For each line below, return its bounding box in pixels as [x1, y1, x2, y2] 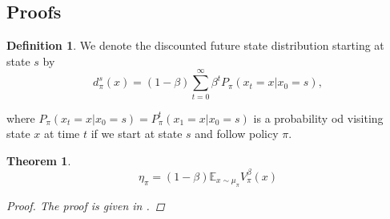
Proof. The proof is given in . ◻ [6, 197, 165, 214]
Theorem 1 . [6, 152, 71, 168]
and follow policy [195, 125, 279, 142]
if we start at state [90, 125, 183, 142]
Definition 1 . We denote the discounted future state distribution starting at [6, 37, 384, 54]
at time [43, 125, 80, 142]
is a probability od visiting [253, 109, 384, 126]
